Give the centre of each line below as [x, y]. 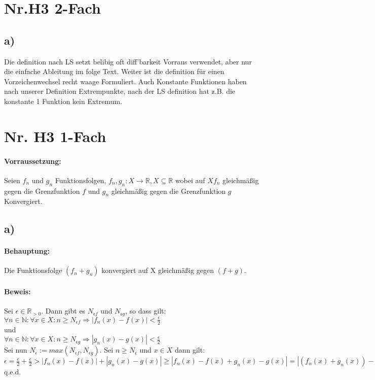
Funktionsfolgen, [81, 180]
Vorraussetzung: [33, 161]
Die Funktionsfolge [33, 270]
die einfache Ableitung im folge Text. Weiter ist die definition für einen [114, 71]
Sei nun [16, 350]
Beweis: [17, 291]
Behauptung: [27, 251]
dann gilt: [190, 350]
